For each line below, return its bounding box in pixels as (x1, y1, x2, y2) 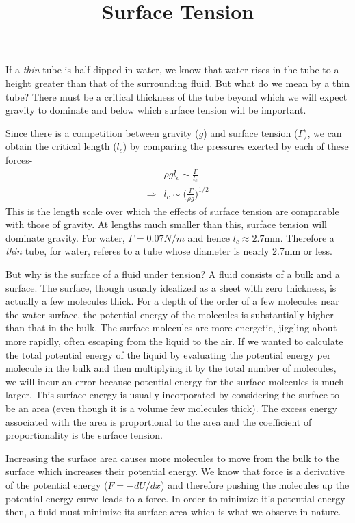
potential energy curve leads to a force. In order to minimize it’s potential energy (5, 491, 345, 505)
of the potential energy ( (5, 477, 108, 492)
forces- (5, 152, 33, 166)
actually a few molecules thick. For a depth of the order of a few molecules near (5, 294, 339, 308)
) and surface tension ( (203, 125, 298, 140)
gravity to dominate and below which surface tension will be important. (5, 103, 306, 117)
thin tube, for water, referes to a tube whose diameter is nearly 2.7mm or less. (5, 244, 333, 258)
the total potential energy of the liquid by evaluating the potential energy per (5, 347, 331, 361)
